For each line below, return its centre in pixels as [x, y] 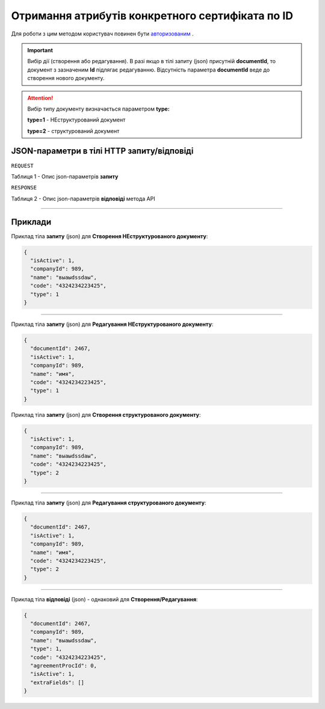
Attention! [40, 98]
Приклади [31, 222]
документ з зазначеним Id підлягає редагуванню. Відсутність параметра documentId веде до [149, 70]
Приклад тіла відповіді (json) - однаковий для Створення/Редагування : [104, 599]
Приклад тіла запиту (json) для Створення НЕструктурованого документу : [110, 236]
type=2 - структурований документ [73, 131]
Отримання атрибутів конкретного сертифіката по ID [152, 16]
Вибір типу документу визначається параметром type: [98, 109]
